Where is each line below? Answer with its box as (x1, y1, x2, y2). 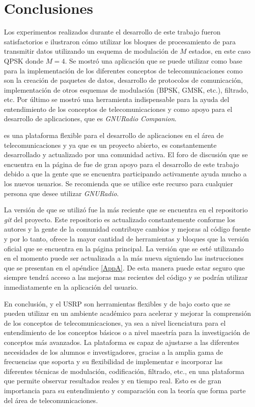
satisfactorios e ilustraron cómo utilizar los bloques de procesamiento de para (4, 36, 236, 46)
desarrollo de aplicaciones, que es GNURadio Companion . (4, 113, 177, 124)
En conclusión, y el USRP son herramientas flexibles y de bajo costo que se (4, 298, 230, 308)
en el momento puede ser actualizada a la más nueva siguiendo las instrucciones (4, 253, 244, 263)
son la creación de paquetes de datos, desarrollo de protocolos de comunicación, (4, 75, 243, 85)
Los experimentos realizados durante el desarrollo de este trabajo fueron (4, 27, 221, 37)
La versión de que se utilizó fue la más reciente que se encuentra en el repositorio (4, 204, 248, 215)
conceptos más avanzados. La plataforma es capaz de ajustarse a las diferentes (4, 337, 239, 347)
